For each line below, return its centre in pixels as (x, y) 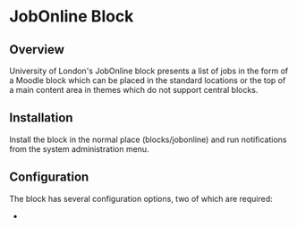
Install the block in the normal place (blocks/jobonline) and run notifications (148, 139)
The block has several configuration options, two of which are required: (141, 198)
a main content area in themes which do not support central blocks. (134, 90)
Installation (41, 118)
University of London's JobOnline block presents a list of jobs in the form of (149, 71)
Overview (37, 50)
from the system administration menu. (79, 148)
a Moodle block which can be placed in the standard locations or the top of (148, 80)
